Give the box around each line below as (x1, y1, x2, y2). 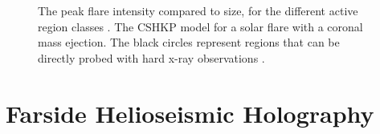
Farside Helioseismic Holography (6, 96, 374, 129)
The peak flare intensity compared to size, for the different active (38, 2, 358, 18)
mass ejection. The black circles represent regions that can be (38, 34, 340, 51)
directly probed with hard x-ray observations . (38, 49, 265, 66)
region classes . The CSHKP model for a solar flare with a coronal (38, 18, 363, 35)
